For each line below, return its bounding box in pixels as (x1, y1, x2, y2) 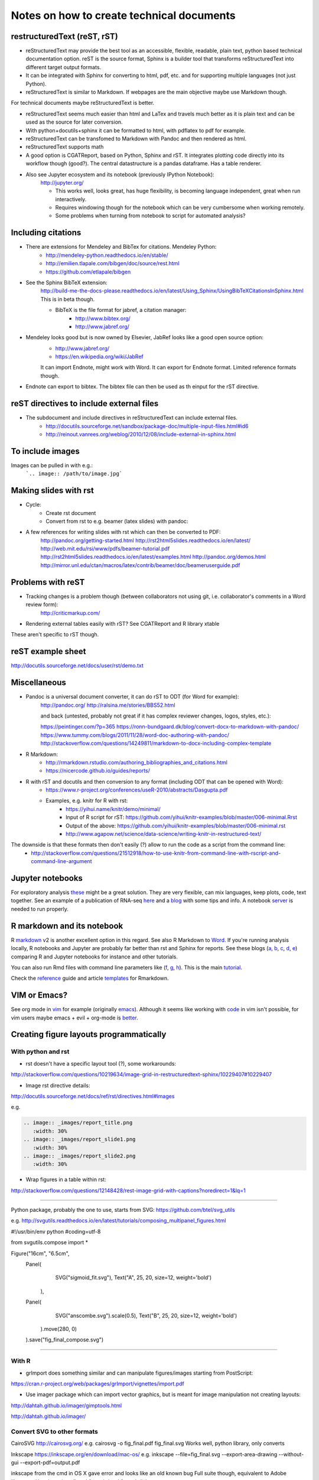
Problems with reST (11, 577, 85, 587)
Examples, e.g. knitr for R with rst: (45, 797, 128, 805)
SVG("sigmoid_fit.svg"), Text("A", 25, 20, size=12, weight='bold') (55, 1274, 212, 1281)
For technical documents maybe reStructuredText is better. (11, 99, 155, 107)
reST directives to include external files (11, 398, 159, 408)
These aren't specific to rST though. (11, 631, 99, 638)
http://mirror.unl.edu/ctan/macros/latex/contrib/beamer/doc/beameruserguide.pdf (40, 561, 240, 568)
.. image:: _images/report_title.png (23, 1119, 133, 1126)
